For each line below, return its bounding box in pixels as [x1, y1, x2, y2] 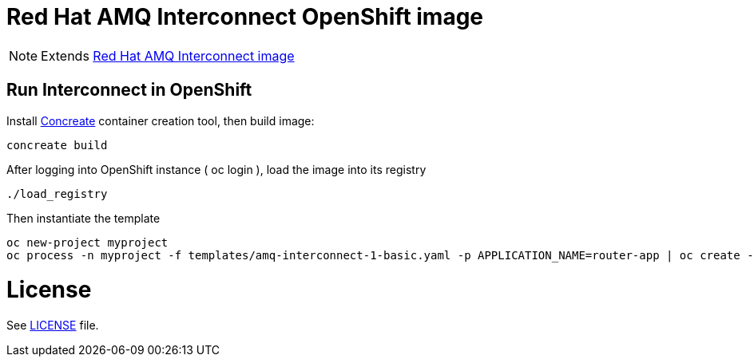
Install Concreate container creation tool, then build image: [6, 113, 315, 128]
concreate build [6, 138, 108, 152]
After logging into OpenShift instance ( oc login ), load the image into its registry [6, 162, 427, 176]
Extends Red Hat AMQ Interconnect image [41, 47, 295, 64]
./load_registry [6, 187, 108, 200]
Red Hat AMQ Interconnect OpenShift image [6, 3, 484, 30]
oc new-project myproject [6, 235, 169, 249]
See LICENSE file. [6, 318, 99, 333]
